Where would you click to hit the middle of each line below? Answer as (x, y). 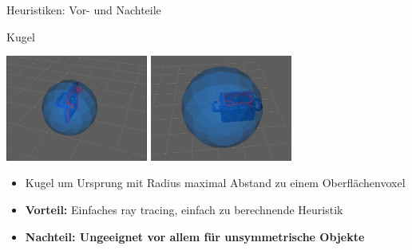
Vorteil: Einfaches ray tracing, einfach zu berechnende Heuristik (184, 209)
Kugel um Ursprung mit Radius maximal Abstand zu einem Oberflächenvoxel (215, 183)
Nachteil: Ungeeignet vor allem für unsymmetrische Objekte (195, 236)
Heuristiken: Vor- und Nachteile (84, 10)
